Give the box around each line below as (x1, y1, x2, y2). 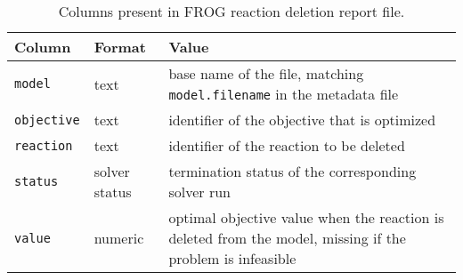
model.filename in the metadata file (168, 84, 399, 104)
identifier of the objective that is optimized (168, 109, 436, 130)
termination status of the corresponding (168, 161, 417, 181)
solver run (168, 181, 231, 202)
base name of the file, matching (168, 63, 364, 84)
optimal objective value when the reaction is (168, 207, 444, 228)
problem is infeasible (168, 248, 296, 268)
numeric (93, 228, 144, 248)
